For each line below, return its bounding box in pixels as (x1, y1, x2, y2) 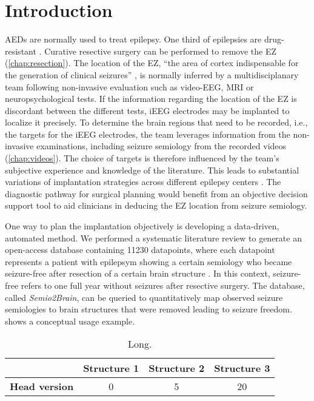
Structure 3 (214, 361, 270, 376)
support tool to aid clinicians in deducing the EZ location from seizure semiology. (5, 199, 307, 212)
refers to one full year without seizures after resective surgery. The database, (21, 279, 305, 291)
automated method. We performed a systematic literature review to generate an (5, 231, 302, 244)
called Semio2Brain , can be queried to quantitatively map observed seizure (5, 291, 283, 303)
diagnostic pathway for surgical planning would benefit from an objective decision (5, 187, 308, 200)
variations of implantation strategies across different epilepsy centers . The (5, 175, 281, 188)
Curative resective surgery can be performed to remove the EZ (44, 44, 276, 57)
